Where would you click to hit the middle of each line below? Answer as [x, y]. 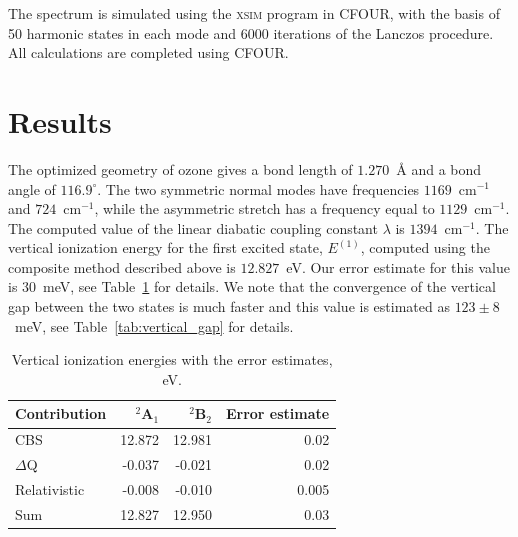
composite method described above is [122, 266]
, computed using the [425, 247]
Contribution [61, 413]
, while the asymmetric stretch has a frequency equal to [264, 208]
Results [60, 120]
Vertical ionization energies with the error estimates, [172, 359]
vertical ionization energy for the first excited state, [165, 247]
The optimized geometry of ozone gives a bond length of [180, 168]
